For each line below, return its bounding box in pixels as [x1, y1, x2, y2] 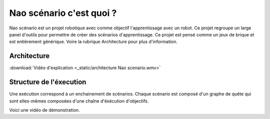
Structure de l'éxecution [9, 78, 86, 87]
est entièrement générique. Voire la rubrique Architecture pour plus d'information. [9, 39, 177, 45]
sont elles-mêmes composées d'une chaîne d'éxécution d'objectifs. [9, 98, 149, 104]
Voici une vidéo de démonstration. [9, 107, 80, 113]
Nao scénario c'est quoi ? [9, 7, 117, 18]
